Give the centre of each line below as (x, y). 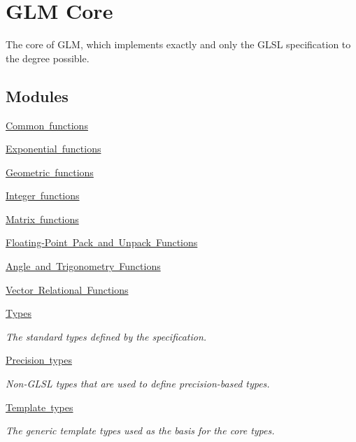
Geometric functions (50, 172)
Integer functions (43, 195)
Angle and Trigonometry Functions (83, 266)
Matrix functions (42, 219)
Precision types (39, 360)
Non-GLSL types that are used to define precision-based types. (138, 384)
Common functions (47, 125)
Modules (37, 95)
